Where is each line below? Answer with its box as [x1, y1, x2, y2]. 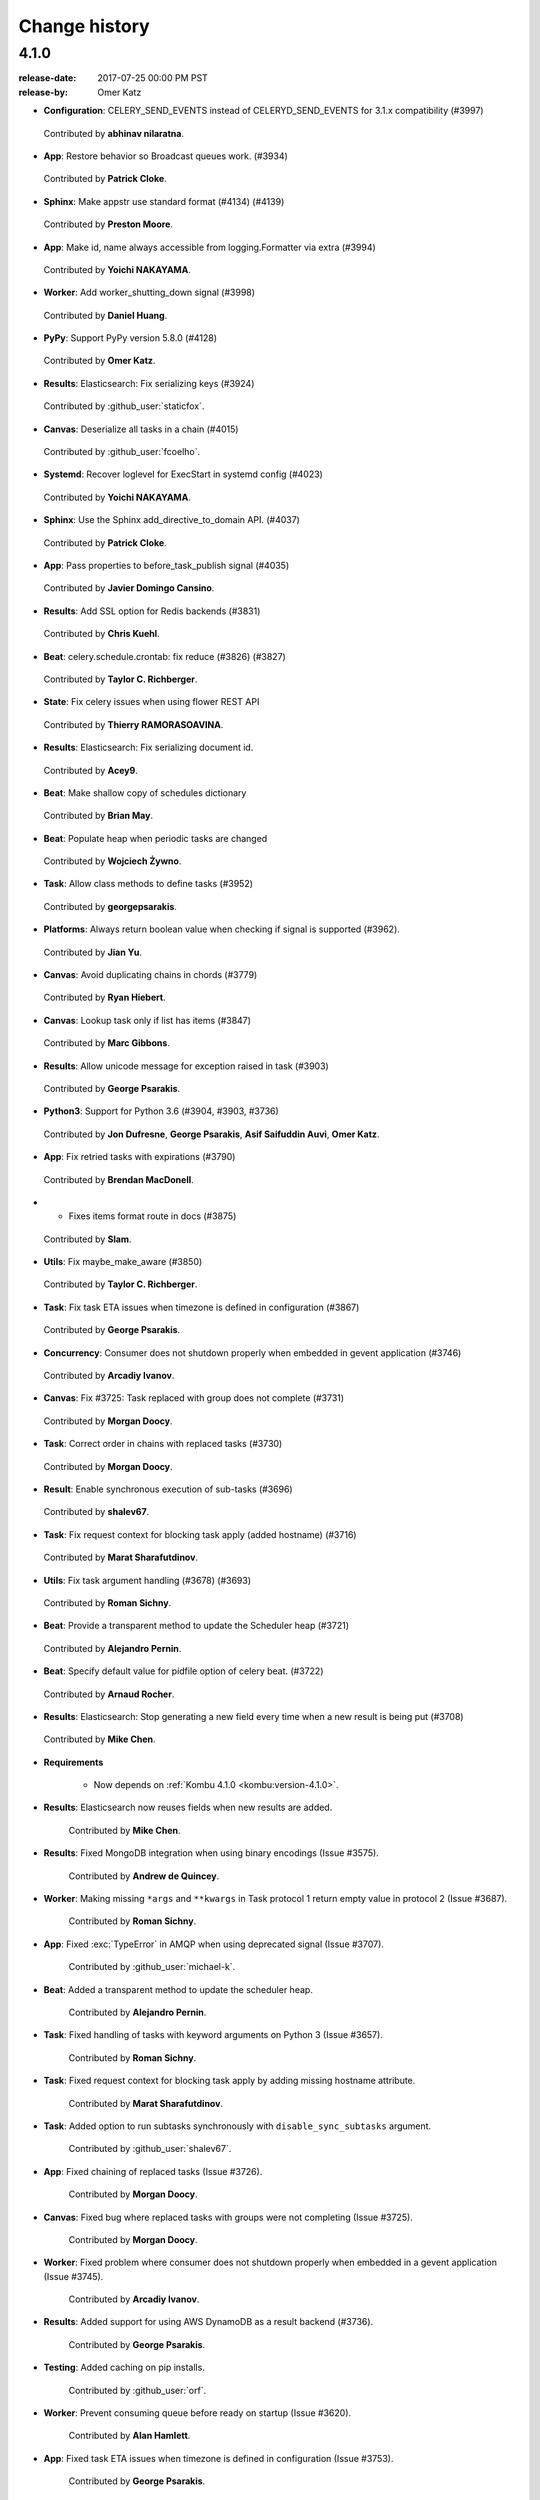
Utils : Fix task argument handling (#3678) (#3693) [43, 1574, 252, 1586]
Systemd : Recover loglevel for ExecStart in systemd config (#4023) [43, 468, 324, 480]
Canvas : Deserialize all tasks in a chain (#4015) [43, 423, 239, 435]
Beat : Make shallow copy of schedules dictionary [43, 786, 247, 799]
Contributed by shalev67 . [43, 1506, 150, 1518]
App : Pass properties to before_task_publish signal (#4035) [43, 559, 290, 571]
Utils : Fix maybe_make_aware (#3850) [43, 1256, 203, 1268]
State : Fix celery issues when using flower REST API [43, 696, 260, 708]
